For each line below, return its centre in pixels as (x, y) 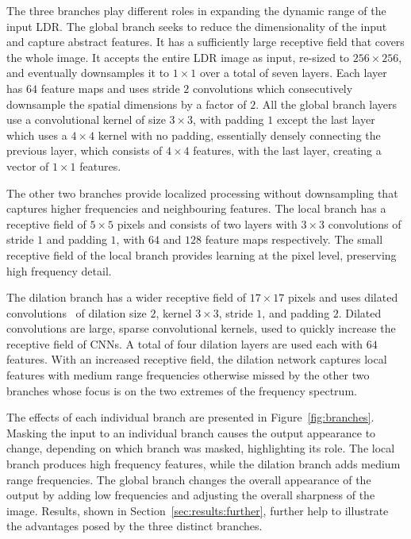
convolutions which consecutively (273, 88)
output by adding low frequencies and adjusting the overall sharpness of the (191, 495)
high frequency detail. (59, 270)
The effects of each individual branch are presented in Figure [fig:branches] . (190, 417)
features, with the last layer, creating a (287, 150)
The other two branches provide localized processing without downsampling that (202, 192)
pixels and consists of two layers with (207, 223)
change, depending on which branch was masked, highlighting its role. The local (201, 448)
